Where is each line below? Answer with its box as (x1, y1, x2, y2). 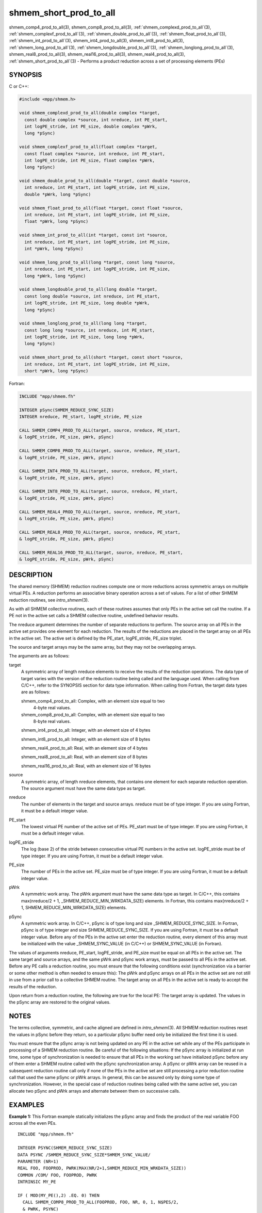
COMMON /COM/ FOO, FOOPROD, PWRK (17, 1172, 97, 1178)
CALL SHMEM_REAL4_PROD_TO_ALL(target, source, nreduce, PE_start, (19, 509, 180, 514)
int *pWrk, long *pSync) (24, 246, 83, 251)
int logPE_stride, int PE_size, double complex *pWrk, (24, 124, 158, 129)
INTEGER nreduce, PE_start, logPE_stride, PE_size (19, 414, 143, 420)
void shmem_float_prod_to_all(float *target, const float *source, (19, 205, 183, 211)
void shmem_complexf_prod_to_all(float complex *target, (19, 144, 158, 150)
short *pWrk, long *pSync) (24, 368, 89, 374)
